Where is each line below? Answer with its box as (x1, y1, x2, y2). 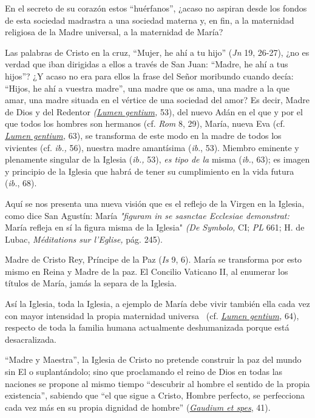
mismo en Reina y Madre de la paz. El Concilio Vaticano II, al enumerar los (5, 265, 288, 277)
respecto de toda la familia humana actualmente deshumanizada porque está (5, 321, 290, 334)
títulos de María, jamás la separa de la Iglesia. (5, 277, 177, 289)
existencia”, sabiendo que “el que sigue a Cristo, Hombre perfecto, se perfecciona (5, 389, 305, 402)
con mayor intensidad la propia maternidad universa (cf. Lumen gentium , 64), (5, 309, 299, 322)
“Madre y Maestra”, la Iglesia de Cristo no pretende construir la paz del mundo (5, 353, 302, 366)
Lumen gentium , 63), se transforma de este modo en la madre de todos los (5, 129, 282, 141)
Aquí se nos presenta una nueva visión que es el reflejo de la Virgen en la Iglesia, (5, 197, 305, 209)
